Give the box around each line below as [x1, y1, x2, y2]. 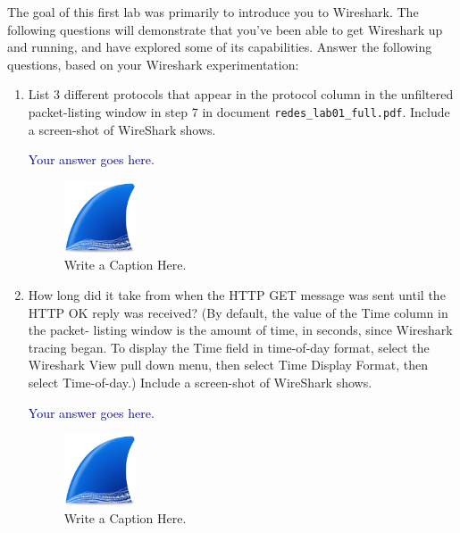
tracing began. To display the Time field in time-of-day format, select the [28, 337, 430, 356]
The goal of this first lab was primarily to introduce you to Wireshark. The [7, 3, 419, 21]
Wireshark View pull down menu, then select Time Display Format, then [28, 355, 428, 374]
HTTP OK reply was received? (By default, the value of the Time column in [28, 303, 448, 321]
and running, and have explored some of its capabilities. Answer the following [7, 37, 432, 56]
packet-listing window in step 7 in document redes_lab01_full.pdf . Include [28, 102, 450, 121]
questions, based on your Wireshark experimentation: [7, 54, 299, 73]
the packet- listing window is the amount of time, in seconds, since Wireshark [28, 321, 453, 339]
